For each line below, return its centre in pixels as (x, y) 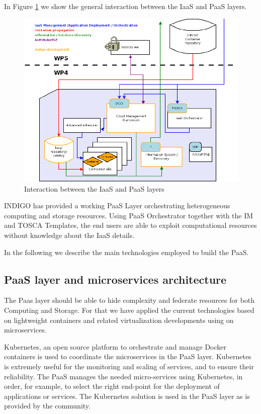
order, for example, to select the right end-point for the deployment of (112, 386)
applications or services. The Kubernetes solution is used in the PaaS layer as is (127, 396)
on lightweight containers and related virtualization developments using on (119, 320)
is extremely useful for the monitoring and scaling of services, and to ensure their (129, 366)
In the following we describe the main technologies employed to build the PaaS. (126, 252)
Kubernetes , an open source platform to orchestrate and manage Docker (115, 346)
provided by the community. (47, 406)
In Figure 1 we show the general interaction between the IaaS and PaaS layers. (125, 6)
